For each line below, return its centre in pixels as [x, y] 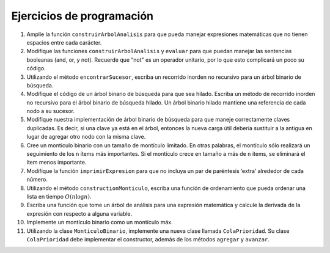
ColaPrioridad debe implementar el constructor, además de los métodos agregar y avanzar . [148, 239]
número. [37, 180]
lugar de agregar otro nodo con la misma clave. [86, 137]
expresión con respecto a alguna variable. [79, 213]
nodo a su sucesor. [51, 111]
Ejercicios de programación [82, 16]
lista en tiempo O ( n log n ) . [59, 196]
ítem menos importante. [57, 163]
